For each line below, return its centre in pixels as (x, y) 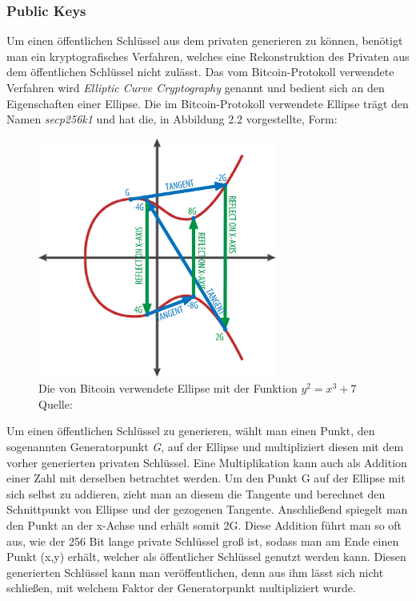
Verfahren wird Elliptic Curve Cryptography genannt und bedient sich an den (196, 87)
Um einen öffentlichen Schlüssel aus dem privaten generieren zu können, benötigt (205, 40)
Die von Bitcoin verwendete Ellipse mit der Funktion (168, 388)
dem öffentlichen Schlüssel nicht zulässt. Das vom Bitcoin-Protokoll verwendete (200, 72)
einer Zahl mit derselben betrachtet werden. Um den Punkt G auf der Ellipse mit (206, 478)
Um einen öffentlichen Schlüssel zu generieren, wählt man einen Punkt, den (191, 431)
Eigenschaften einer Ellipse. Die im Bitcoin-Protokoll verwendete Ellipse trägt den (208, 103)
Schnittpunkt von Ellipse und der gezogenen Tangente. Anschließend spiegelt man (207, 509)
